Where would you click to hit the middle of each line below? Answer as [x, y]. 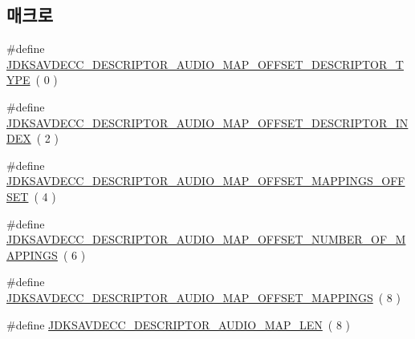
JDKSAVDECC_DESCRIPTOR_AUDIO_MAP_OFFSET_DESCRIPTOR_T [205, 64]
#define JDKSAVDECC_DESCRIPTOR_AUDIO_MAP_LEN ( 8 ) [179, 324]
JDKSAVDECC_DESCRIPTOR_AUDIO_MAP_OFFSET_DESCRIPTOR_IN [207, 122]
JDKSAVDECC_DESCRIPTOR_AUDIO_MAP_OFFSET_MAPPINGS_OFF [206, 181]
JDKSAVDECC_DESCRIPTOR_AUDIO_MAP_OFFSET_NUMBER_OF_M [206, 239]
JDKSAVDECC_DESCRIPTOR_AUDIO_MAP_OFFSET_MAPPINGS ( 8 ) [203, 297]
